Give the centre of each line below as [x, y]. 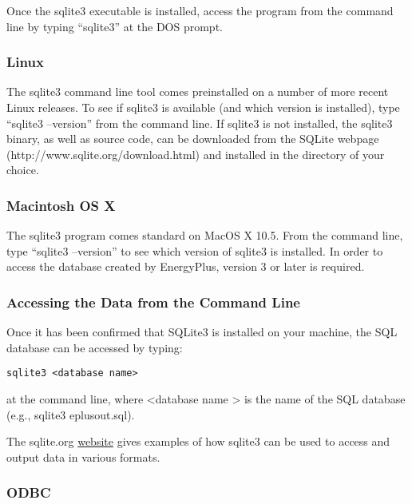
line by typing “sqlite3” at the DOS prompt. [115, 26]
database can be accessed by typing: [95, 347]
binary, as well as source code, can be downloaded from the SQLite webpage [193, 139]
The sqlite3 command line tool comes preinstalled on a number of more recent [198, 91]
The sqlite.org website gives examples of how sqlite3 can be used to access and [198, 441]
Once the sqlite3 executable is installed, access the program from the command [200, 10]
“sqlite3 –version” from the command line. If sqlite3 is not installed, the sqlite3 [200, 123]
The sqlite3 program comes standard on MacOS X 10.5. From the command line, [205, 235]
